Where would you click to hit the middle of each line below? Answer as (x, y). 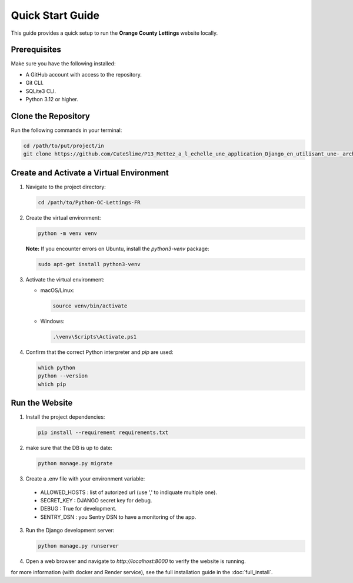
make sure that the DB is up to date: (69, 448)
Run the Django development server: (70, 531)
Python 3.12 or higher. (52, 100)
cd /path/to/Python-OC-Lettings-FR (89, 202)
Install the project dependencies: (65, 417)
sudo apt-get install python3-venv (89, 264)
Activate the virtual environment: (65, 279)
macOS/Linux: (57, 290)
